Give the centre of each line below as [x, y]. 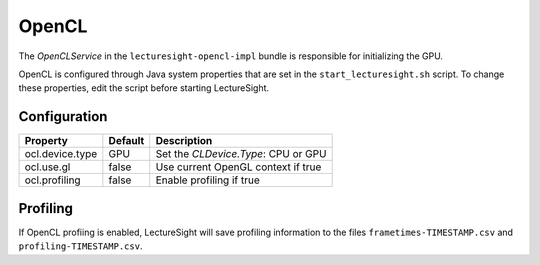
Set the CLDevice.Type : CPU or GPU [241, 154]
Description [184, 141]
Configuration [63, 116]
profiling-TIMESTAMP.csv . [80, 246]
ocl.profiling [52, 180]
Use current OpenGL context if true [238, 167]
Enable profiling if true [207, 180]
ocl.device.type [61, 154]
